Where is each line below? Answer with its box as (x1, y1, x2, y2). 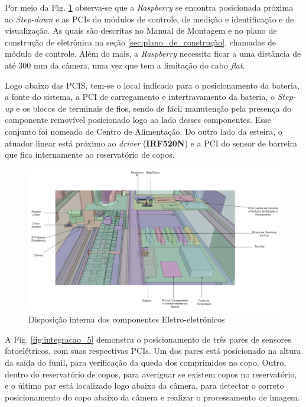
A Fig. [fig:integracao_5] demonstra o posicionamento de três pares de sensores (5, 333, 291, 345)
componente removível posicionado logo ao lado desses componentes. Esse (5, 113, 271, 126)
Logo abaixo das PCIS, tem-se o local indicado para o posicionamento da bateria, (5, 79, 300, 91)
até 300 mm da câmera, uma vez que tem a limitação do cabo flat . (5, 58, 245, 71)
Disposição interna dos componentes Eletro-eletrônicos (28, 313, 225, 325)
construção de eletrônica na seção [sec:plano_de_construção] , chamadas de (5, 35, 276, 48)
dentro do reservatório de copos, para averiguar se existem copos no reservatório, (5, 367, 297, 380)
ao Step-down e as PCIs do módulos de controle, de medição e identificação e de (5, 12, 294, 25)
